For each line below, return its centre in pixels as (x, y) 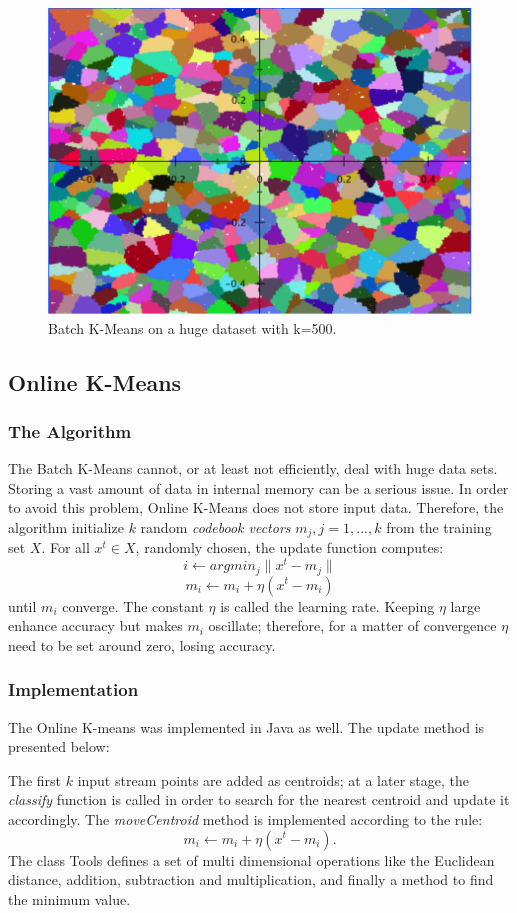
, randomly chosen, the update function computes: (289, 547)
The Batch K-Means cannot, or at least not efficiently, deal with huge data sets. (253, 468)
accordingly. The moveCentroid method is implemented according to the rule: (245, 818)
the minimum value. (69, 898)
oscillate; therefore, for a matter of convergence (352, 625)
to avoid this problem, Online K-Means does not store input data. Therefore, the (256, 507)
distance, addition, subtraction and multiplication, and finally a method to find (251, 879)
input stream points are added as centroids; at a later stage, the (273, 779)
